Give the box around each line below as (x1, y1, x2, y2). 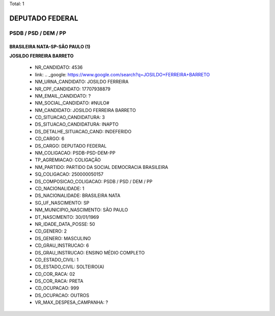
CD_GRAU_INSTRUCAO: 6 (35, 242, 89, 249)
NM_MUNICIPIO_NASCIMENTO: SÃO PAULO (35, 207, 128, 213)
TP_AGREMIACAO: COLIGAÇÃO (35, 157, 101, 163)
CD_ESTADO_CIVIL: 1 (35, 256, 79, 263)
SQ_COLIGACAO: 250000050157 (35, 171, 104, 178)
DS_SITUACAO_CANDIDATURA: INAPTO (35, 121, 119, 127)
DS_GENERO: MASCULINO (35, 235, 91, 241)
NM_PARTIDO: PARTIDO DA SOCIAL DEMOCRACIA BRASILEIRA (35, 164, 168, 170)
